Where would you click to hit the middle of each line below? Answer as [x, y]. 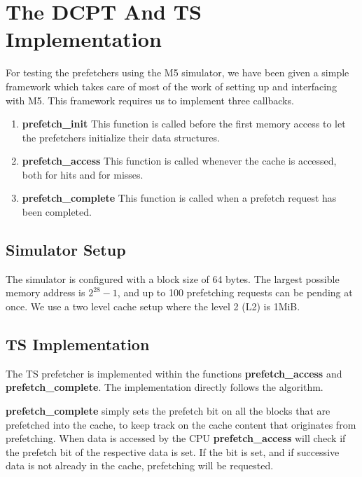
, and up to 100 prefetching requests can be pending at [235, 292]
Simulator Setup [66, 250]
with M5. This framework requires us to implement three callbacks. [150, 100]
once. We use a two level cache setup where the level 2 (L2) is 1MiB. [153, 306]
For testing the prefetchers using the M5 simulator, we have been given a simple [177, 72]
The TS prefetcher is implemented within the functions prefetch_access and [174, 373]
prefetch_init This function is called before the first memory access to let [184, 124]
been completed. [57, 212]
